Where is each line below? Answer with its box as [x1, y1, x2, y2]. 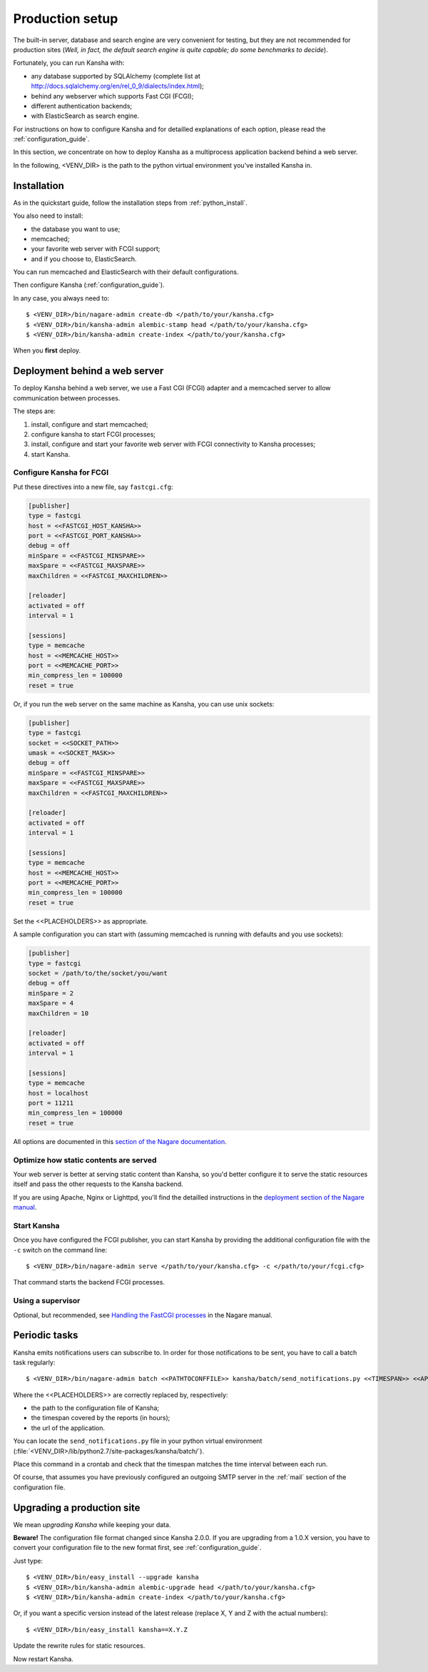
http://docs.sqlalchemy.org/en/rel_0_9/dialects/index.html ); [31, 82, 205, 91]
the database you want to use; [31, 225, 121, 233]
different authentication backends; [31, 101, 133, 110]
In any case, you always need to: [13, 293, 110, 303]
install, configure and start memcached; [31, 420, 149, 428]
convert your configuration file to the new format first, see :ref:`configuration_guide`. [13, 1544, 262, 1552]
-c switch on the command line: [13, 1245, 108, 1254]
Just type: [13, 1556, 43, 1565]
